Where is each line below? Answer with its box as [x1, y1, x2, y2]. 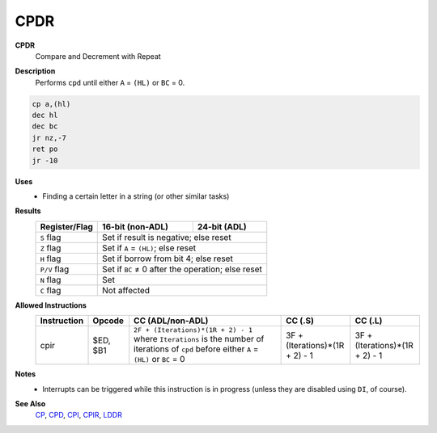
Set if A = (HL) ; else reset [102, 242, 197, 254]
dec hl [32, 111, 58, 120]
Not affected [102, 284, 150, 296]
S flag [40, 231, 62, 242]
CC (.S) [286, 315, 315, 326]
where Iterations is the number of [134, 334, 265, 345]
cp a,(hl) [32, 99, 71, 108]
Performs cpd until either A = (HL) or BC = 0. [35, 78, 185, 87]
